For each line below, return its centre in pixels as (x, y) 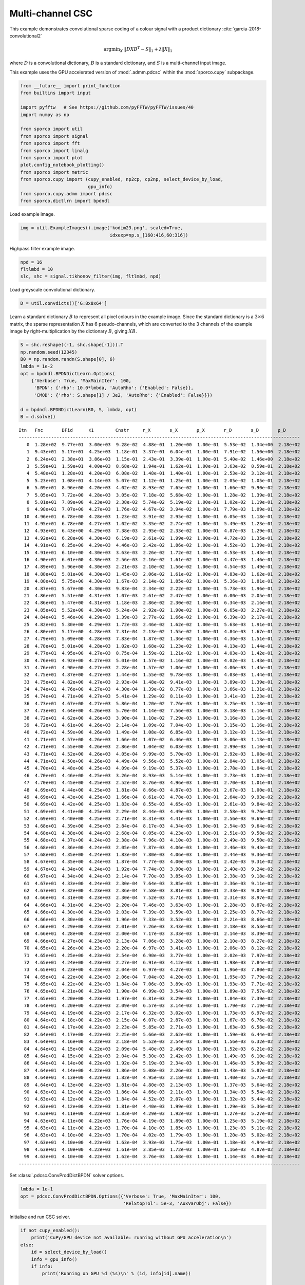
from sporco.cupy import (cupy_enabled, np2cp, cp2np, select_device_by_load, (122, 179)
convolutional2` (26, 35)
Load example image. (32, 214)
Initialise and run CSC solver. (40, 1217)
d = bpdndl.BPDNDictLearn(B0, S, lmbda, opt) (79, 409)
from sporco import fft (50, 143)
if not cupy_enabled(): (50, 1230)
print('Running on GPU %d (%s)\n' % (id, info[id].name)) (116, 1274)
